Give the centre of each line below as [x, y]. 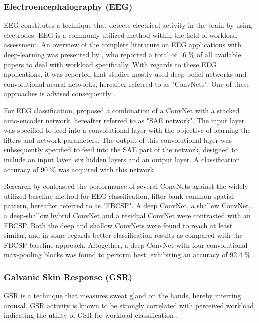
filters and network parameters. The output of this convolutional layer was [118, 140]
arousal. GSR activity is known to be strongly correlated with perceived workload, [130, 305]
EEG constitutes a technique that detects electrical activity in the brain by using [128, 25]
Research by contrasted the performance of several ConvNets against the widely [126, 186]
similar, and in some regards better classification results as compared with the [123, 235]
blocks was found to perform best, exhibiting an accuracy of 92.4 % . [149, 254]
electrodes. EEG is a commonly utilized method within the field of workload [121, 35]
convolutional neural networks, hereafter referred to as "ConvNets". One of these [127, 84]
